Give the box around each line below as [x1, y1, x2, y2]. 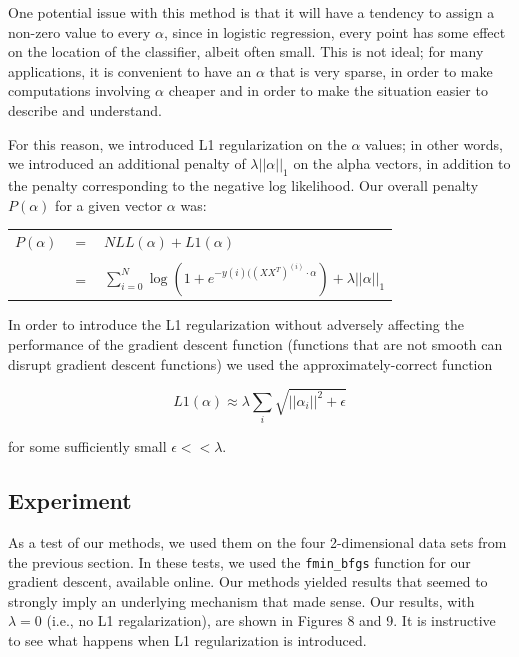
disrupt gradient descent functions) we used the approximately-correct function [8, 353, 493, 374]
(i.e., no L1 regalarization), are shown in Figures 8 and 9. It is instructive [46, 610, 496, 631]
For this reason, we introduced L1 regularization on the [8, 133, 347, 154]
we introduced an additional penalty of [8, 153, 246, 174]
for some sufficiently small [8, 436, 167, 457]
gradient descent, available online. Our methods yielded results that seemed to [8, 571, 488, 592]
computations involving [8, 80, 151, 101]
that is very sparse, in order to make [269, 60, 493, 81]
